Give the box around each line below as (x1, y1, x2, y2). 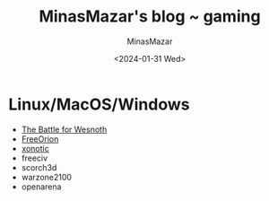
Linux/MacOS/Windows (8, 94, 190, 114)
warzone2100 (21, 171, 73, 182)
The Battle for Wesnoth (21, 124, 108, 135)
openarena (21, 181, 62, 192)
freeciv (21, 153, 48, 163)
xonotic (21, 143, 50, 153)
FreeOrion (21, 133, 59, 144)
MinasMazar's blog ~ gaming (39, 6, 261, 27)
